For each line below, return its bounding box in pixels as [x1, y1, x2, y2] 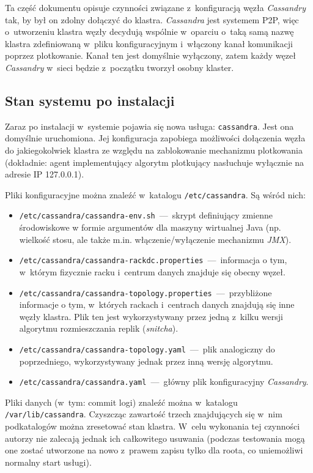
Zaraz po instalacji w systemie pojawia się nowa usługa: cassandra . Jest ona [5, 119, 294, 132]
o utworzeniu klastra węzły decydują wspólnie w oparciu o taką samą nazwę [5, 25, 294, 38]
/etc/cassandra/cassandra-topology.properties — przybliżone [19, 286, 272, 299]
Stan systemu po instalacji [5, 91, 175, 110]
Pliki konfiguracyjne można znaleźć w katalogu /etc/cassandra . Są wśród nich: [5, 188, 306, 201]
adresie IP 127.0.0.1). [5, 168, 84, 181]
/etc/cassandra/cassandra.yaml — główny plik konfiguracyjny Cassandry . [19, 375, 309, 388]
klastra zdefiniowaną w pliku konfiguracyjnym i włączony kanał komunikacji [5, 37, 293, 50]
